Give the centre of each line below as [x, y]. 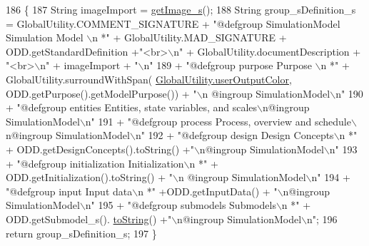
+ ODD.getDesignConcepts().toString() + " [100, 149]
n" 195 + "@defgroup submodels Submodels [181, 205]
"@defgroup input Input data [69, 191]
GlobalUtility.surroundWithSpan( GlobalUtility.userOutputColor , [149, 79]
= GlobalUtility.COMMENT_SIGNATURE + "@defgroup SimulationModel [173, 23]
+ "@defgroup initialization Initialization [95, 163]
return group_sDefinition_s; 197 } [81, 233]
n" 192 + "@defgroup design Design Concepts [234, 135]
